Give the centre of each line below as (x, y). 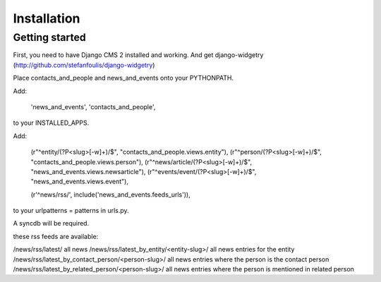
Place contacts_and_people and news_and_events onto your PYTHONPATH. (123, 78)
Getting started (49, 37)
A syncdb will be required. (51, 223)
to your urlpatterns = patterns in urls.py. (71, 211)
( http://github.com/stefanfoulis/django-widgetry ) (84, 65)
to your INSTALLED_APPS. (51, 123)
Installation (47, 18)
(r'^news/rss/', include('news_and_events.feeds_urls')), (110, 195)
